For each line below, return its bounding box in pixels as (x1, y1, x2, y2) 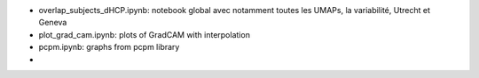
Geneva (38, 18, 67, 28)
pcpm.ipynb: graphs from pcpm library (38, 42, 180, 53)
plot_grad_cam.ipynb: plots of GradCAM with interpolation (38, 29, 250, 39)
